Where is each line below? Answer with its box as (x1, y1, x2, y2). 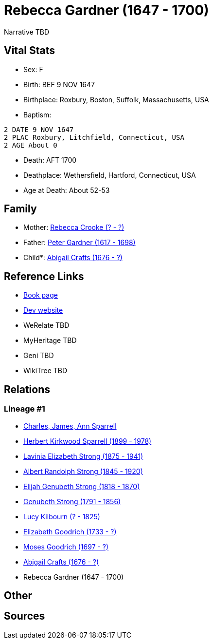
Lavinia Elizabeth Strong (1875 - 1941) (23, 452, 143, 460)
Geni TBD (23, 351, 54, 360)
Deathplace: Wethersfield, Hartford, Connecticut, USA (23, 170, 196, 179)
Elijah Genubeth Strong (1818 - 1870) (23, 482, 140, 491)
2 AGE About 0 (4, 141, 57, 149)
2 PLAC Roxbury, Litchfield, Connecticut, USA (4, 133, 184, 141)
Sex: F (23, 65, 43, 74)
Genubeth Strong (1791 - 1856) (23, 497, 121, 506)
